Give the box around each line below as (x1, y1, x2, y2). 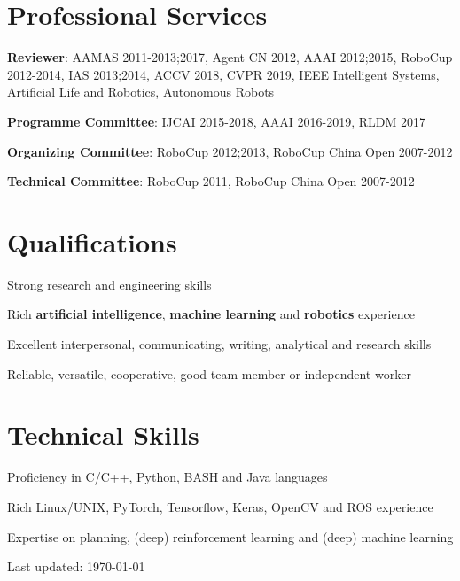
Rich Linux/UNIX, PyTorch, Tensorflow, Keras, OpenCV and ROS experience (7, 497, 433, 515)
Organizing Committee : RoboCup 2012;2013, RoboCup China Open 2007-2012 (7, 142, 453, 160)
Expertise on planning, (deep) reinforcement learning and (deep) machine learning (7, 527, 454, 546)
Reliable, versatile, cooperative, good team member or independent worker (7, 364, 411, 383)
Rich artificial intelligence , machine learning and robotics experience (7, 305, 415, 323)
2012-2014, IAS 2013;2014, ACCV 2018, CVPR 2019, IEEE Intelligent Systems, (7, 65, 440, 83)
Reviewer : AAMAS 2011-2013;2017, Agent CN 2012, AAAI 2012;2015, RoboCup (7, 48, 453, 66)
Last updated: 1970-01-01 (7, 557, 145, 576)
